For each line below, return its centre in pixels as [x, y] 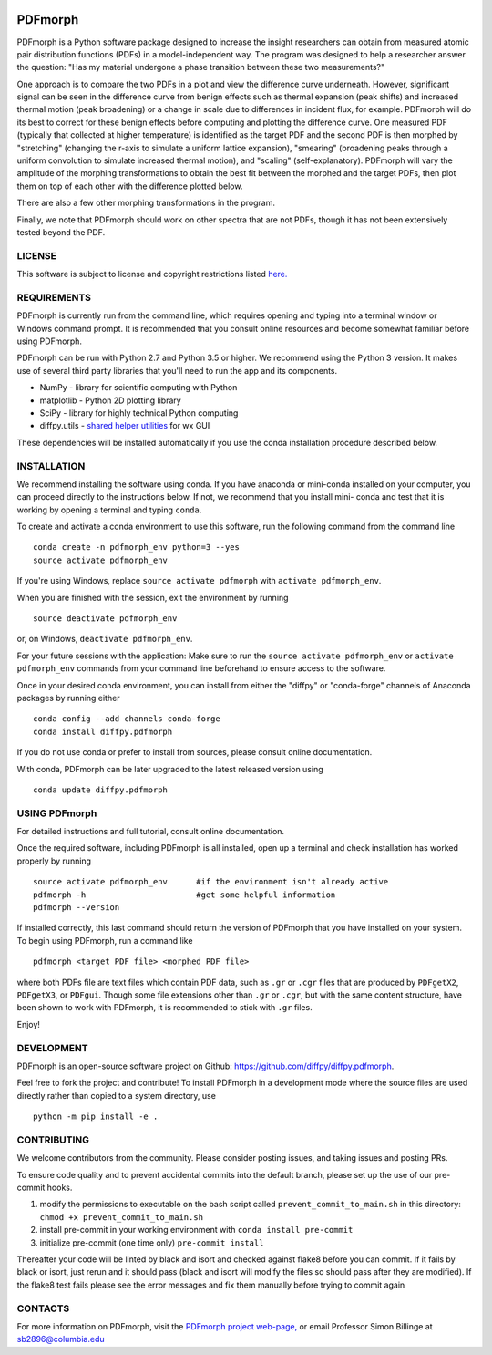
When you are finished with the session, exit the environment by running [153, 597]
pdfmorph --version [77, 908]
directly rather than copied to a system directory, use [116, 1095]
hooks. [60, 1188]
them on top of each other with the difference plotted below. [130, 186]
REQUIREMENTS [54, 297]
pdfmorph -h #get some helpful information [184, 895]
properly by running [54, 861]
